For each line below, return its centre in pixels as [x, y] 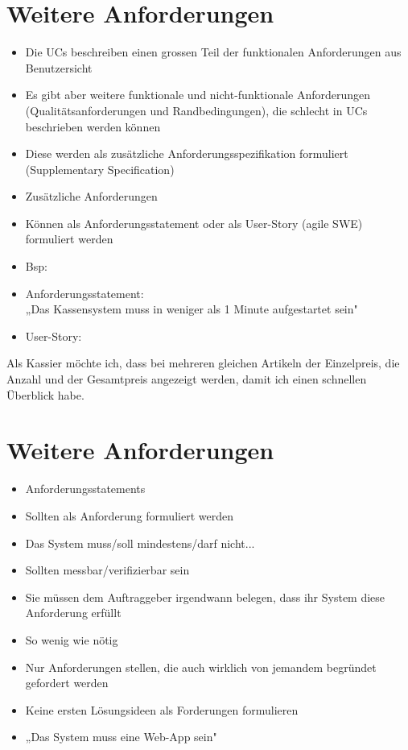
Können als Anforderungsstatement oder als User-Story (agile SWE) [194, 223]
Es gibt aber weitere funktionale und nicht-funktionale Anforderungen [198, 95]
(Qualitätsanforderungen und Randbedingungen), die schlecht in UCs [196, 110]
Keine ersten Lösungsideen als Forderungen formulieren [162, 709]
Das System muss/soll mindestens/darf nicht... [140, 543]
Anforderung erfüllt [73, 613]
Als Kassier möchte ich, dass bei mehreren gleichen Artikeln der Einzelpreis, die [203, 363]
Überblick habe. [45, 394]
